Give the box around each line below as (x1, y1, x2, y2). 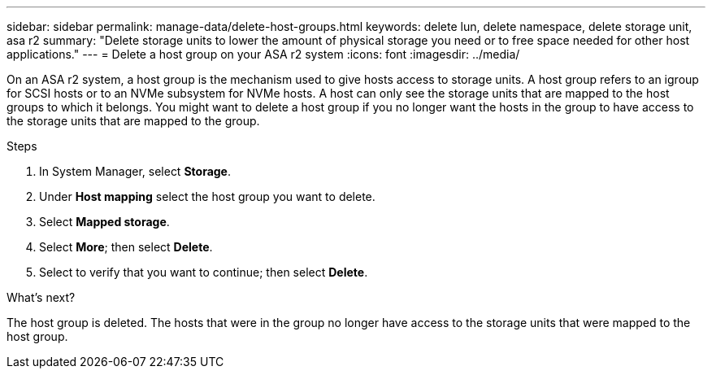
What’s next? (7, 290, 76, 304)
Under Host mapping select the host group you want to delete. (39, 190, 376, 203)
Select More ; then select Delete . (39, 240, 213, 254)
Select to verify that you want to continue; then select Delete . (39, 265, 368, 279)
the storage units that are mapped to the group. (7, 114, 260, 128)
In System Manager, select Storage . (39, 164, 232, 178)
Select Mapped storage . (39, 215, 170, 229)
